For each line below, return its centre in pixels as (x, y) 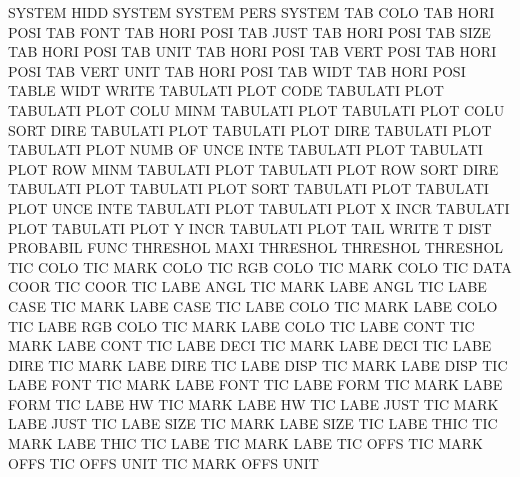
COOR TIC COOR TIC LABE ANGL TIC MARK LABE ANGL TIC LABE (247, 286)
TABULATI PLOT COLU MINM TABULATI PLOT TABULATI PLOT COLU (256, 109)
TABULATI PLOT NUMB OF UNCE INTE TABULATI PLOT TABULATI (245, 149)
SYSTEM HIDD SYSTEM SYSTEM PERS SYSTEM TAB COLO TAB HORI (251, 12)
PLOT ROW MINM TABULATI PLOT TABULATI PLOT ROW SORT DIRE (253, 168)
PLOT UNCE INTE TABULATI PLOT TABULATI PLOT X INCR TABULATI (259, 207)
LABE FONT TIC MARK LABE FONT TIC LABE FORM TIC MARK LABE (255, 384)
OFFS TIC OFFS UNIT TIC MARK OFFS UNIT (163, 462)
